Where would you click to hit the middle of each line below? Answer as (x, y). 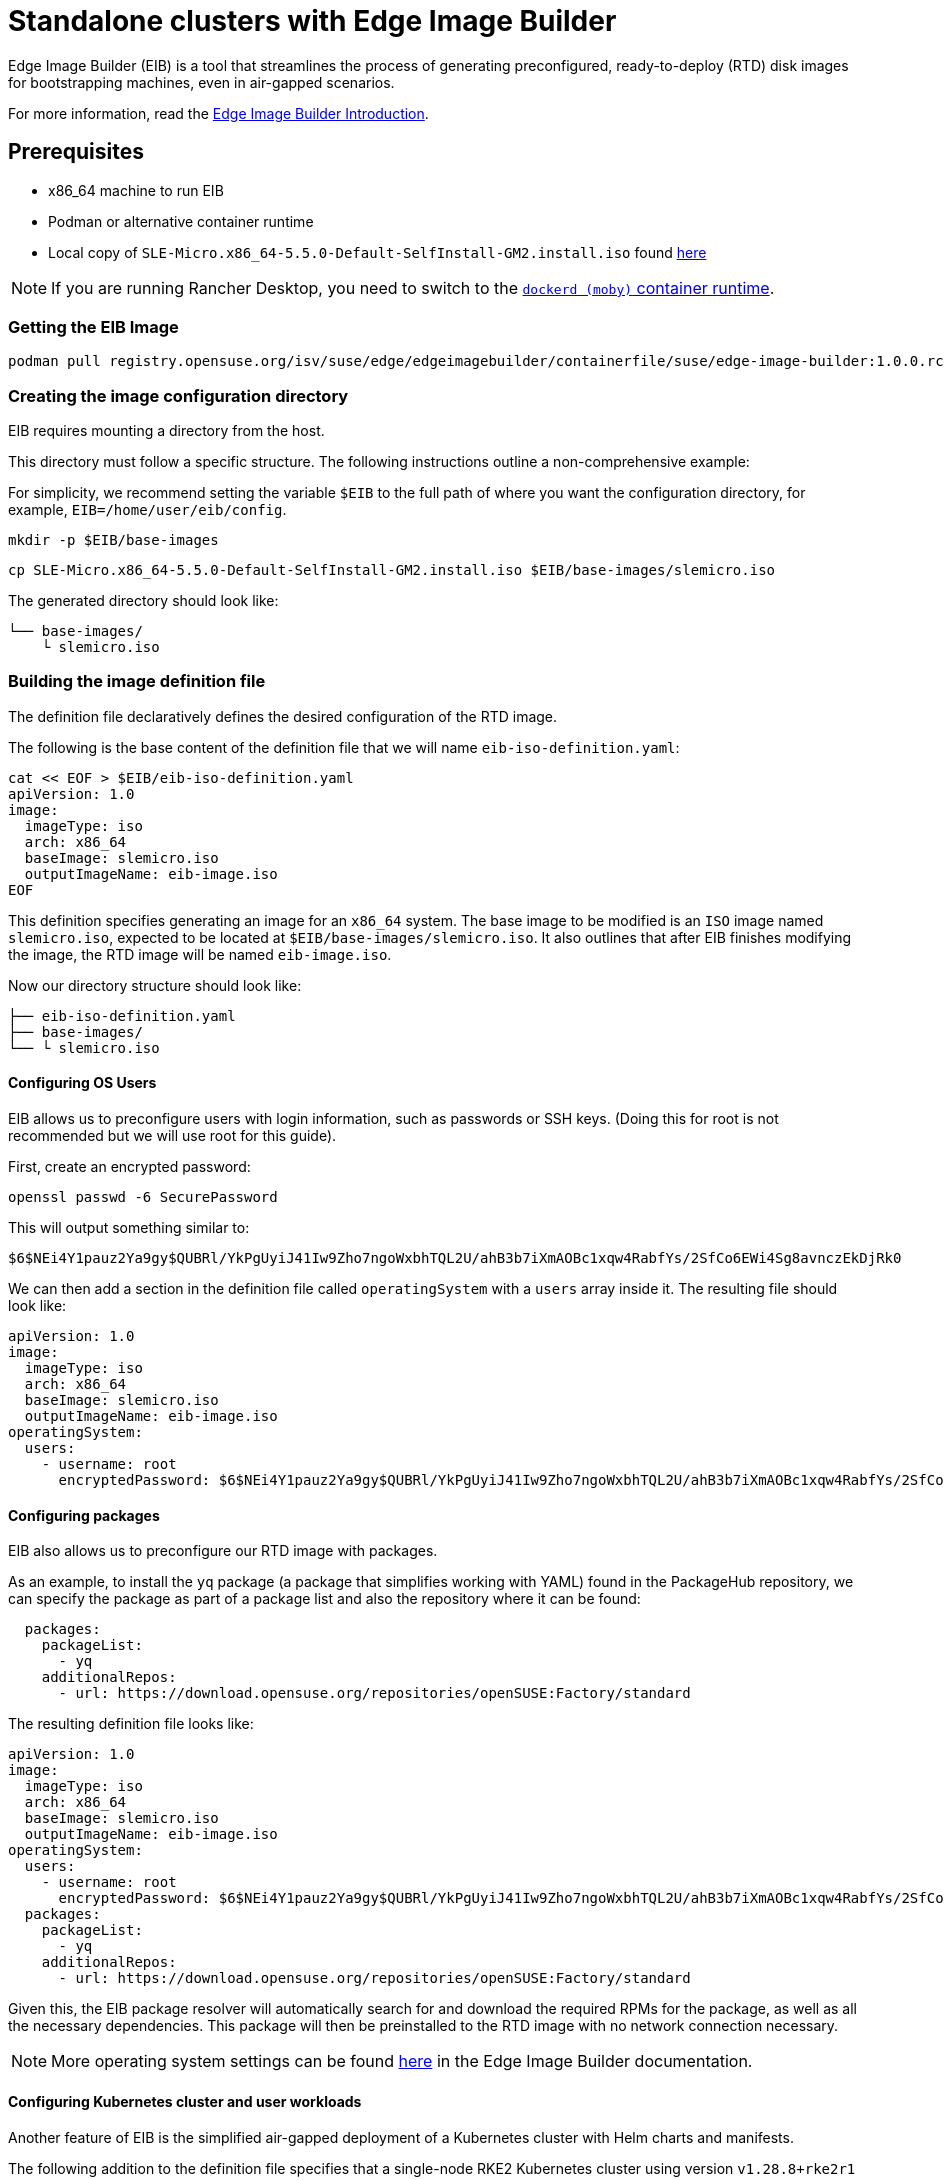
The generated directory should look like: (143, 601)
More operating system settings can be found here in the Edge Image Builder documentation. (402, 2061)
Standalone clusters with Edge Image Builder (312, 21)
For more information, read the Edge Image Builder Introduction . (218, 113)
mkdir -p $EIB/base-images (113, 540)
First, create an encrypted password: (129, 1167)
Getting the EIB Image (93, 326)
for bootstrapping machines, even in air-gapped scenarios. (201, 82)
